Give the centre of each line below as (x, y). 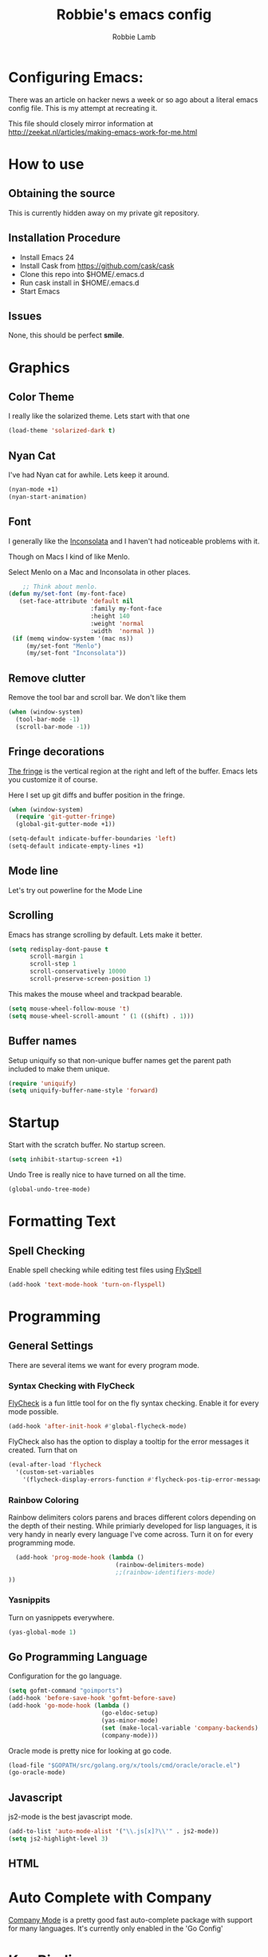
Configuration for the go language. (65, 1676)
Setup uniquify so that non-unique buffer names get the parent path (120, 1060)
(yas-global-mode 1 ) (43, 1632)
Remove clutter (47, 678)
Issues (25, 316)
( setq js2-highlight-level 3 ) (59, 1838)
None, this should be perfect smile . (67, 335)
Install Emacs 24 (47, 257)
